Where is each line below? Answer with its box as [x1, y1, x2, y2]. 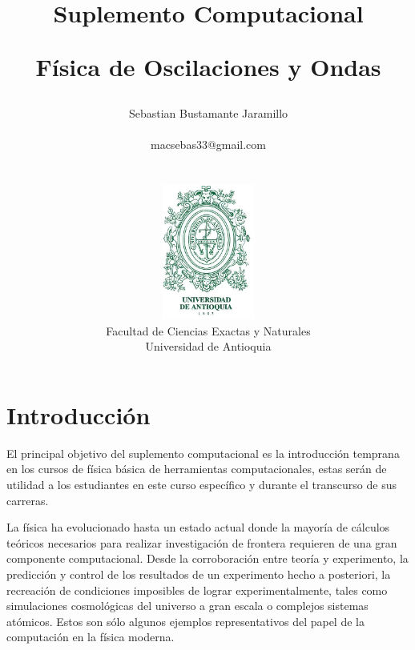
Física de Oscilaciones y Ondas [35, 50, 381, 83]
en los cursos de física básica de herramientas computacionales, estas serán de [6, 460, 387, 477]
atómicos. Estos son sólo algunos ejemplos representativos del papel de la [6, 612, 365, 629]
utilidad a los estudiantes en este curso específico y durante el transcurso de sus [6, 476, 397, 493]
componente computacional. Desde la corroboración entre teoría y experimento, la [6, 550, 409, 567]
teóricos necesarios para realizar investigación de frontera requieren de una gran [6, 534, 397, 551]
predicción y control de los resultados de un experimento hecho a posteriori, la [6, 565, 391, 582]
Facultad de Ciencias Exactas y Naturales [106, 322, 311, 339]
